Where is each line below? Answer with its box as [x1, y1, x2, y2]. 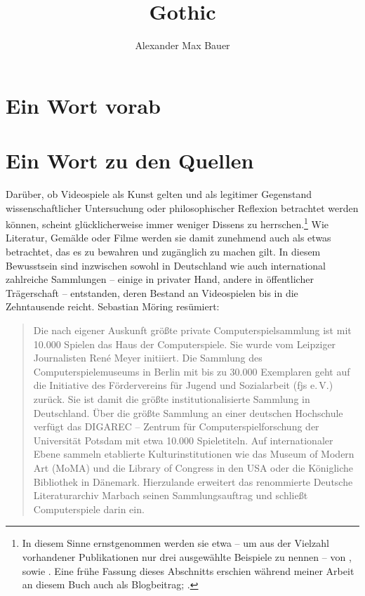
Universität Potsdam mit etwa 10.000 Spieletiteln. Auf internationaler [33, 432, 333, 447]
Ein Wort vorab [6, 91, 161, 119]
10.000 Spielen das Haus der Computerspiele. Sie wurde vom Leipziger [33, 336, 336, 351]
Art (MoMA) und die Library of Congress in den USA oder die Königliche [33, 460, 353, 475]
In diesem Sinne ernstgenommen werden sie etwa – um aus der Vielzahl [22, 536, 329, 550]
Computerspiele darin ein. [33, 501, 145, 516]
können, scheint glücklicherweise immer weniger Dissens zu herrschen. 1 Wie [6, 215, 329, 231]
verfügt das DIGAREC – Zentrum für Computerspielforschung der [33, 419, 319, 434]
